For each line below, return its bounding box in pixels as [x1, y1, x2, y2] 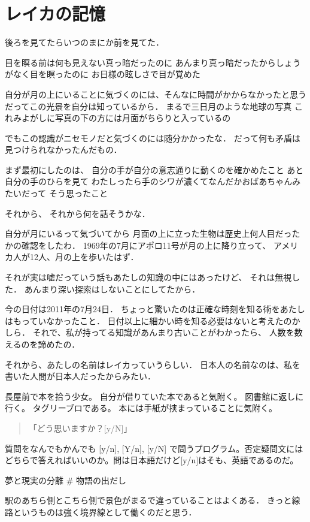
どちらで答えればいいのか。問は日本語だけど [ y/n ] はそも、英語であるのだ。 [5, 454, 299, 466]
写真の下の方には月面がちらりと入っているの [54, 111, 231, 124]
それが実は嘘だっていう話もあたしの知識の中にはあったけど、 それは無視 [5, 271, 292, 283]
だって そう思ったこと [21, 187, 108, 200]
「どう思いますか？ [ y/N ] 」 [28, 421, 132, 434]
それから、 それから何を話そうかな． [5, 207, 150, 219]
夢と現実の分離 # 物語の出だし [5, 473, 126, 486]
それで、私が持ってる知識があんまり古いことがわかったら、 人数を [32, 326, 294, 339]
